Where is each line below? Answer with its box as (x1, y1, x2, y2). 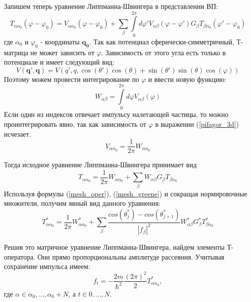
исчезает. (4, 128, 31, 139)
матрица (4, 47, 29, 57)
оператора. (4, 251, 35, 262)
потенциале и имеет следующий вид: (4, 57, 115, 67)
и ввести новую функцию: (148, 74, 226, 84)
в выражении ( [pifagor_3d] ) (155, 119, 239, 129)
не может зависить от (30, 47, 94, 57)
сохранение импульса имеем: (4, 261, 91, 271)
